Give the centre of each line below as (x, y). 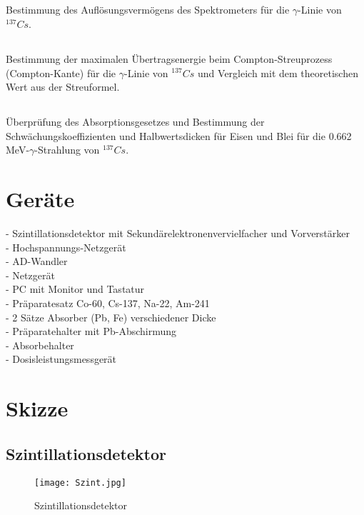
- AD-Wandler (37, 261)
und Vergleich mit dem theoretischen (278, 72)
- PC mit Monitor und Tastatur (75, 289)
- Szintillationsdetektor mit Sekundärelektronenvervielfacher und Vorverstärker (178, 233)
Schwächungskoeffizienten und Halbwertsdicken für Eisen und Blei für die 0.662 (179, 135)
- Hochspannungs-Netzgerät (66, 247)
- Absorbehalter (40, 345)
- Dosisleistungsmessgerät (61, 359)
